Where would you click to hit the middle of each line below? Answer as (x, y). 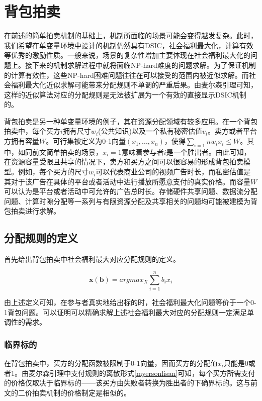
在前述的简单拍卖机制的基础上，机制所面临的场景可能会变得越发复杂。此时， (131, 35)
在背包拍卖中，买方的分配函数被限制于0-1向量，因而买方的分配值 (111, 363)
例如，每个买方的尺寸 (53, 172)
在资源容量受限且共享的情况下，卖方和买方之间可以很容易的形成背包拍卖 (124, 162)
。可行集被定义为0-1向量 (86, 141)
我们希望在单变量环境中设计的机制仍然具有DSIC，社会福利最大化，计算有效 (129, 45)
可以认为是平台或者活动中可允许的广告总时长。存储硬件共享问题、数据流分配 (131, 191)
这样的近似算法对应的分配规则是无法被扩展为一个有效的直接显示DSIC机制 (125, 94)
